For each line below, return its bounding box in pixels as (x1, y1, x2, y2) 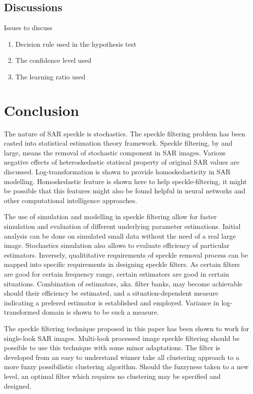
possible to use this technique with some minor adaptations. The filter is (4, 342, 220, 353)
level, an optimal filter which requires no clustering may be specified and (4, 371, 221, 381)
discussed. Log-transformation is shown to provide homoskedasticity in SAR (4, 167, 231, 177)
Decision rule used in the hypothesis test (15, 38, 136, 49)
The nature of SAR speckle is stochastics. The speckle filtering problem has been (4, 128, 246, 138)
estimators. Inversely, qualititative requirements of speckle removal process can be (4, 249, 248, 260)
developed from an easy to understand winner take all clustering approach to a (4, 352, 239, 362)
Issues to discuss (4, 22, 53, 33)
